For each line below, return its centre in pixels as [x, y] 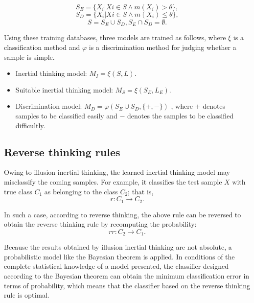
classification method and [42, 47]
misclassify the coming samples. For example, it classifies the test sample [113, 182]
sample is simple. [29, 57]
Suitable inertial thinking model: [64, 89]
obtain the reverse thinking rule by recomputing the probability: [100, 224]
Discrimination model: [49, 106]
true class [18, 191]
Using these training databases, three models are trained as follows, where [115, 37]
